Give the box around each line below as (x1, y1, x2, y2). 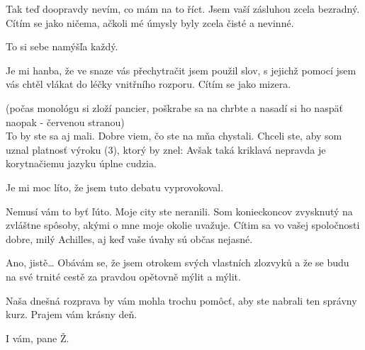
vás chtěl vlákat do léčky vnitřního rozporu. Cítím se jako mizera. (6, 77, 291, 91)
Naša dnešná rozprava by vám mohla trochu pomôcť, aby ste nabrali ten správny (6, 293, 357, 307)
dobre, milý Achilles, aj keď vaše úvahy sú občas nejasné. (6, 231, 253, 246)
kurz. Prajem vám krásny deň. (6, 307, 137, 322)
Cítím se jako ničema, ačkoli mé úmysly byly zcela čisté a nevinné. (6, 15, 294, 30)
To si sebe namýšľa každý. (6, 39, 118, 54)
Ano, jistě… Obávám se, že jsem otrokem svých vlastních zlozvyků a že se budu (6, 255, 349, 270)
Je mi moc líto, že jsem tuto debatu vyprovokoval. (6, 179, 224, 194)
